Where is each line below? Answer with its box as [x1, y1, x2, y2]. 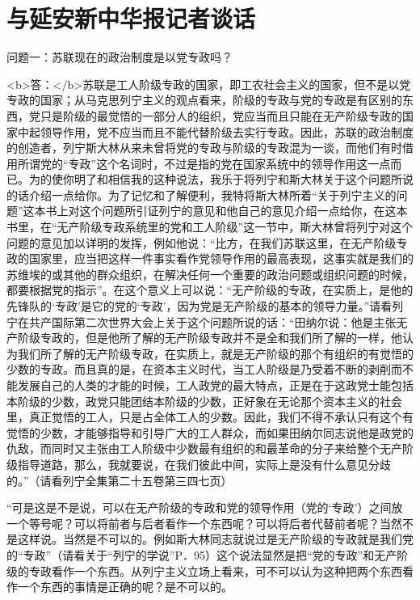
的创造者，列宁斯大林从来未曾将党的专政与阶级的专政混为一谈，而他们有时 [6, 139, 402, 156]
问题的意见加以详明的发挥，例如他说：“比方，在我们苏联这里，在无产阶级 [6, 234, 397, 251]
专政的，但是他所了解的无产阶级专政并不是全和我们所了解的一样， [40, 329, 391, 346]
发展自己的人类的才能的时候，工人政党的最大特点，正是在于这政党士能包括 [17, 377, 414, 393]
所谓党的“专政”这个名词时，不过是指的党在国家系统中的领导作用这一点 [17, 154, 391, 171]
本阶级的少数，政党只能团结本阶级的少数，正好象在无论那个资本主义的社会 [6, 392, 402, 409]
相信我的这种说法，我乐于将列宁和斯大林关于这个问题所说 [107, 171, 414, 188]
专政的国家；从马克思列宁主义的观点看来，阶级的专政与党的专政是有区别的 [6, 91, 402, 108]
